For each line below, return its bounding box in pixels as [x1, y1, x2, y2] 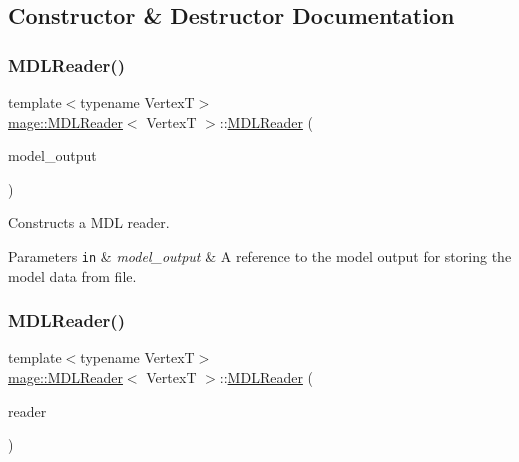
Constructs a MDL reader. [8, 212, 170, 233]
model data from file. [8, 265, 137, 286]
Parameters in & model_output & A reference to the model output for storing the [8, 245, 512, 266]
